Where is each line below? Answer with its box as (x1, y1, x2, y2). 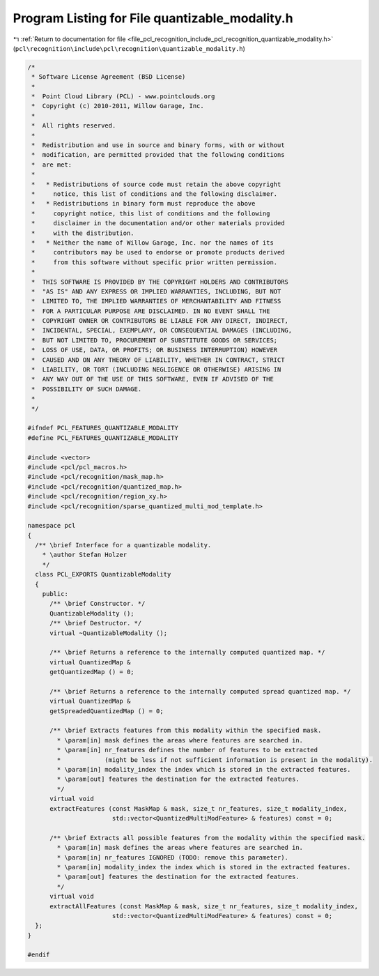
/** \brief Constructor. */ (49, 600, 146, 608)
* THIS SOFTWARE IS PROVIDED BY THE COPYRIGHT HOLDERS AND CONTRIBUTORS (31, 277, 289, 286)
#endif (27, 951, 50, 959)
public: (42, 590, 69, 598)
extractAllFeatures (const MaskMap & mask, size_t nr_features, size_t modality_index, (49, 902, 359, 910)
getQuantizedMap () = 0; (49, 668, 135, 676)
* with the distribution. (31, 229, 135, 237)
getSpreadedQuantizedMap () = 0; (49, 707, 164, 715)
